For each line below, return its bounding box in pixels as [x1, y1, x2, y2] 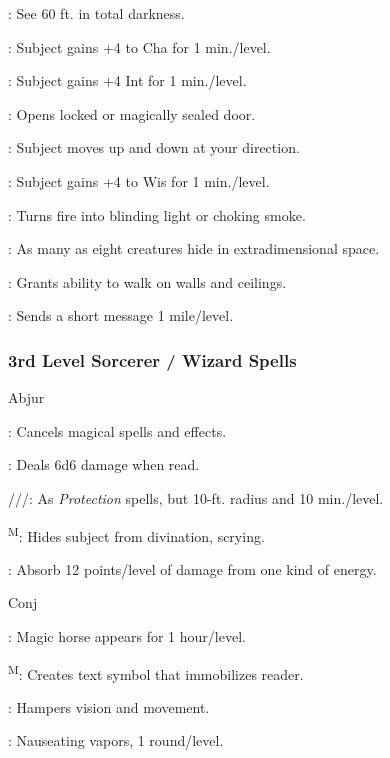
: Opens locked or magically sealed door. [8, 103, 256, 124]
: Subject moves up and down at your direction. [8, 137, 300, 158]
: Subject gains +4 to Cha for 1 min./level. [8, 36, 271, 57]
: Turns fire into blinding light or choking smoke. [8, 204, 306, 225]
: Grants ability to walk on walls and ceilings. [8, 271, 287, 292]
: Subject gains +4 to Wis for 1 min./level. [8, 170, 270, 191]
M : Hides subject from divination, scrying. [8, 522, 265, 546]
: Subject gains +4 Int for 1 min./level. [8, 70, 247, 91]
